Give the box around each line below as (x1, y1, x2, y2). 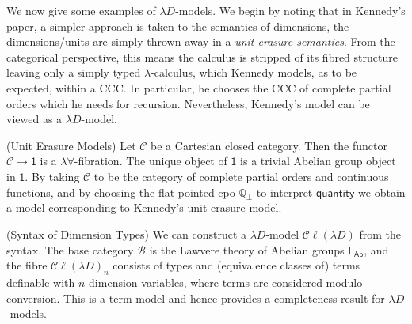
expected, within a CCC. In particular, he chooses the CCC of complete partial (6, 79, 391, 96)
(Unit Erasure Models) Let (6, 137, 136, 153)
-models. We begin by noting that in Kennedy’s (175, 2, 406, 18)
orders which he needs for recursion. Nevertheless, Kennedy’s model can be (6, 95, 370, 111)
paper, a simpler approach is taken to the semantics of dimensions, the (6, 17, 349, 34)
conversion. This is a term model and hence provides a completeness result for (6, 289, 385, 306)
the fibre (6, 257, 48, 273)
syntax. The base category (6, 241, 134, 258)
